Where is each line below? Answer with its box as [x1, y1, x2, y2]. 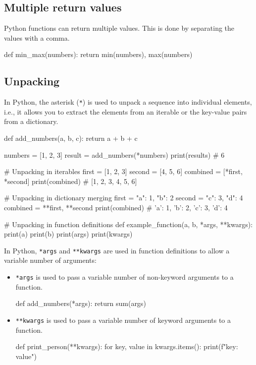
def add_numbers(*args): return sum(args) [15, 298, 146, 308]
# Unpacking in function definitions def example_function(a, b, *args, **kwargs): [4, 219, 253, 229]
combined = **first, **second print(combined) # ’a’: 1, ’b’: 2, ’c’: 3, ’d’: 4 [4, 202, 228, 212]
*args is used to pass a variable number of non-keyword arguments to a [15, 272, 234, 282]
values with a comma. [4, 32, 70, 43]
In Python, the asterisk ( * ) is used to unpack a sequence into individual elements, [4, 97, 252, 107]
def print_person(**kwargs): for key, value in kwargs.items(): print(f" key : [15, 341, 238, 352]
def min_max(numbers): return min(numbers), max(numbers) [4, 49, 193, 60]
